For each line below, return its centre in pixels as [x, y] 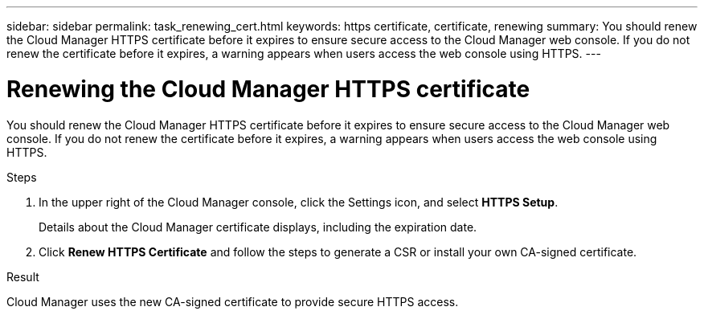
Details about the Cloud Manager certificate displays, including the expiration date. [258, 227]
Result [23, 276]
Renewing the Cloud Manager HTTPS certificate [268, 89]
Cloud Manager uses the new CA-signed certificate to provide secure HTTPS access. [233, 301]
